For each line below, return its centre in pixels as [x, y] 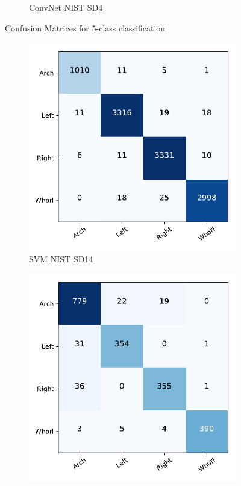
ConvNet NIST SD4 [66, 7]
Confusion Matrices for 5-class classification [85, 28]
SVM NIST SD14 [61, 258]
